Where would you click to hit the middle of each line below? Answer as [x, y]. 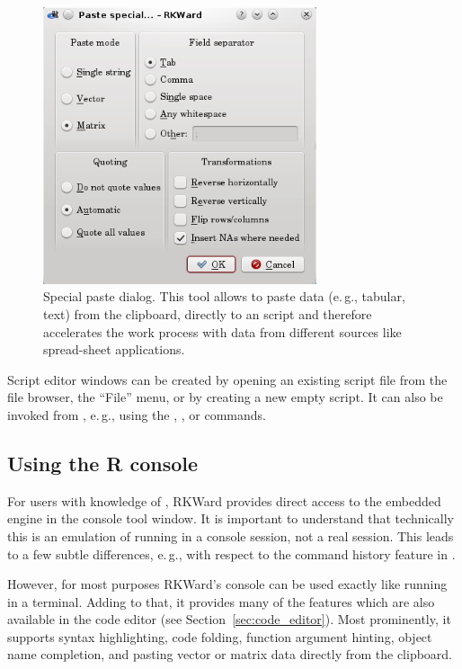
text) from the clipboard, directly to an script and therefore [208, 313]
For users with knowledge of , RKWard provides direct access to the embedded [224, 500]
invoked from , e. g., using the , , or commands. [137, 414]
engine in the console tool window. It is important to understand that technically [231, 518]
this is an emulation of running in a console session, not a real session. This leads [231, 535]
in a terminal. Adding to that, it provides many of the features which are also [221, 601]
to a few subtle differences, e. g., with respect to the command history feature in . [231, 553]
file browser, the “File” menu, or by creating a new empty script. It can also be [225, 397]
